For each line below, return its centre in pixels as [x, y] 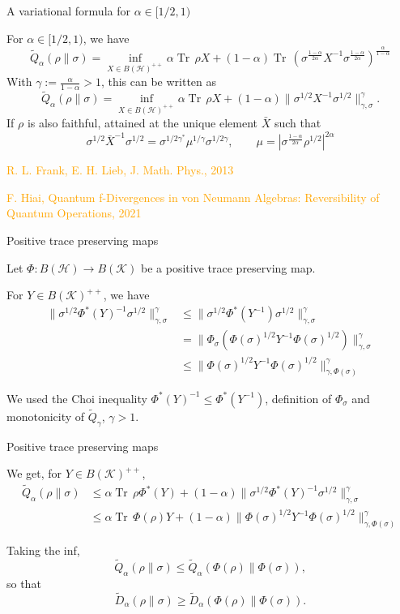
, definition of [298, 398]
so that [24, 583]
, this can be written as [159, 82]
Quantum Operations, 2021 [74, 213]
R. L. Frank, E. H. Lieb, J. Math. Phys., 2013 [120, 170]
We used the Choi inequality [77, 398]
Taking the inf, [43, 550]
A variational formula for [68, 11]
